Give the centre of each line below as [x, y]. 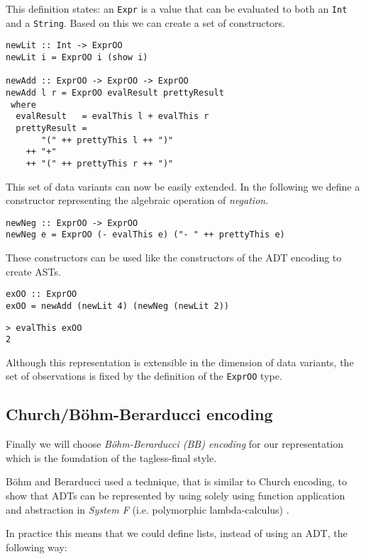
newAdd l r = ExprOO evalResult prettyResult [115, 92]
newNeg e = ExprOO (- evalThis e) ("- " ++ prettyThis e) [145, 235]
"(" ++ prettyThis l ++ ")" [107, 140]
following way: [37, 547]
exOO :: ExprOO [41, 294]
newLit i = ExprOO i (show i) [77, 57]
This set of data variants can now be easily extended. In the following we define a [183, 186]
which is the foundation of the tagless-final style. [111, 457]
